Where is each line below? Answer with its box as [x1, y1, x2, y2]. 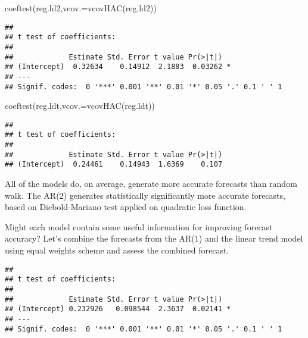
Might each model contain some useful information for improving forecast [5, 220, 273, 233]
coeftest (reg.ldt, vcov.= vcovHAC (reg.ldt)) [5, 99, 155, 112]
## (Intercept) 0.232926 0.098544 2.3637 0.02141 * [5, 305, 231, 314]
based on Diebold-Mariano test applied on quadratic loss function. [5, 201, 247, 213]
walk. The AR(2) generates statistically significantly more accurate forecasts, [5, 189, 285, 201]
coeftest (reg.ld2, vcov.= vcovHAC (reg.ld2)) [5, 2, 157, 14]
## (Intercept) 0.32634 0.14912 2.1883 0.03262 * [5, 62, 231, 71]
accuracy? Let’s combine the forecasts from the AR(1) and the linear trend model [5, 232, 303, 245]
